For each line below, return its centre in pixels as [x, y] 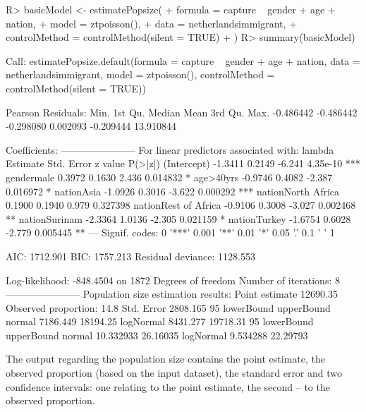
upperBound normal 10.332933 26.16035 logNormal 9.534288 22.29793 [157, 335]
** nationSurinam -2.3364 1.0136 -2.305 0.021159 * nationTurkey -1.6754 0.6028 [178, 218]
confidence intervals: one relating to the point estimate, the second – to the [168, 386]
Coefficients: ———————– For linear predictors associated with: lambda [170, 149]
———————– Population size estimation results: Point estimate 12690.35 [172, 294]
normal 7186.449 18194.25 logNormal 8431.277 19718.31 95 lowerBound [160, 321]
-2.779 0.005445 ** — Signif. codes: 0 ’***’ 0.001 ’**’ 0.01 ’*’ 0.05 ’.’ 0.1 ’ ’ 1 [170, 232]
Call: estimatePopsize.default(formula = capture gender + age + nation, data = [183, 60]
